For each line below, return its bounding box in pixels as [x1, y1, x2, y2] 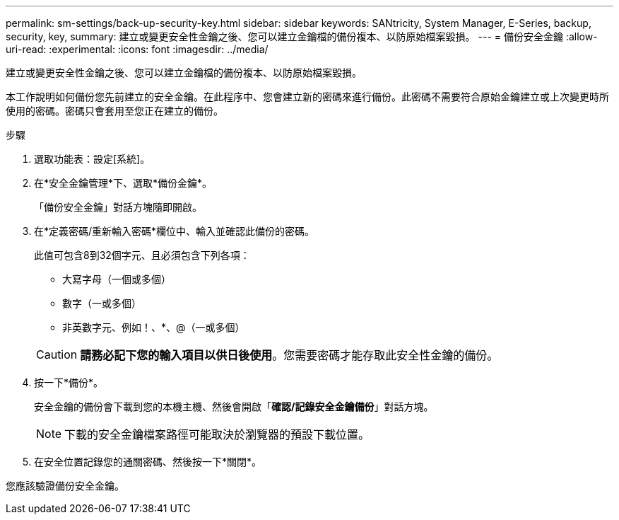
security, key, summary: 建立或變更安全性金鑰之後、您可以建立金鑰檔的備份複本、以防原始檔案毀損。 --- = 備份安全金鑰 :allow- [6, 30, 598, 42]
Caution [36, 347, 78, 362]
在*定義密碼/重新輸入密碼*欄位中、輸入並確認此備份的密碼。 [34, 225, 315, 237]
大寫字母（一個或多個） [62, 273, 171, 285]
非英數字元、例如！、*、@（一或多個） [62, 321, 245, 333]
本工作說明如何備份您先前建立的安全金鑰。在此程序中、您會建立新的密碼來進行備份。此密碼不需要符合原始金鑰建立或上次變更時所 [6, 91, 609, 103]
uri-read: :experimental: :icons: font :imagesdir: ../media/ [6, 43, 269, 55]
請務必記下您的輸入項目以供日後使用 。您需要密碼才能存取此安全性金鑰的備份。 [80, 348, 499, 362]
